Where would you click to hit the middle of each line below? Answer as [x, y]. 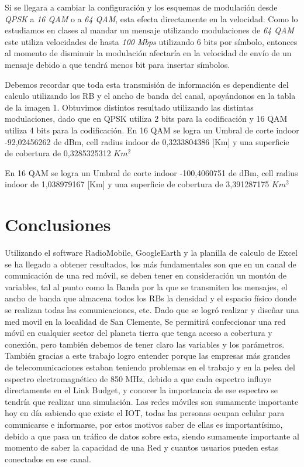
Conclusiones [58, 224]
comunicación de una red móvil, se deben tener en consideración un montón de [146, 275]
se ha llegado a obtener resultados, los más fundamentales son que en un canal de [151, 264]
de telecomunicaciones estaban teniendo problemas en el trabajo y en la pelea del [150, 367]
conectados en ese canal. [48, 459]
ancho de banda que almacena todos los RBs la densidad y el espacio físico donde [151, 298]
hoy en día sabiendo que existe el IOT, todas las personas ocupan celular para [145, 413]
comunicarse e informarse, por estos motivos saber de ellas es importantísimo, [144, 424]
